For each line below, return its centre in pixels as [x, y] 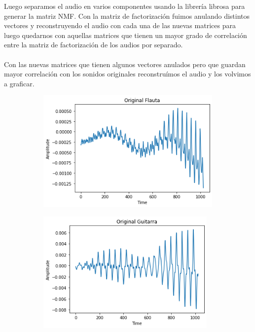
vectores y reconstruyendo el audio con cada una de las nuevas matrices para [120, 25]
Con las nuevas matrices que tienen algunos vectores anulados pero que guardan [125, 64]
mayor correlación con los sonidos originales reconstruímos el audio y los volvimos [127, 74]
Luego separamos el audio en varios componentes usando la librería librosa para [125, 6]
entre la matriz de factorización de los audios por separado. [93, 45]
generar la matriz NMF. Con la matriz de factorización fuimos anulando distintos [127, 16]
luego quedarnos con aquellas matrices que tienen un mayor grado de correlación [126, 35]
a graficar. [19, 83]
